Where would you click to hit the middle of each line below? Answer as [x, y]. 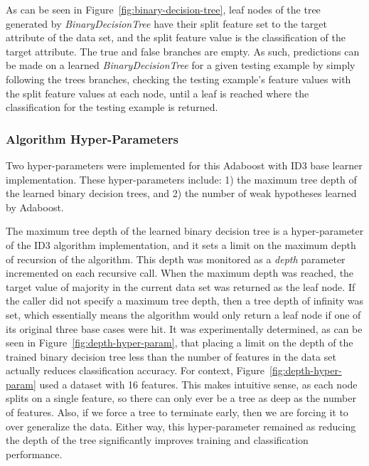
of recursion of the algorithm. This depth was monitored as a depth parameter [176, 259]
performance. [34, 454]
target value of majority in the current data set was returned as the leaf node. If [181, 286]
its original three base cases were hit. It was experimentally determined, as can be [184, 328]
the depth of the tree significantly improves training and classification [157, 440]
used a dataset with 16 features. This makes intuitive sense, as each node [198, 384]
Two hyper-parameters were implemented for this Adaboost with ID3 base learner [184, 165]
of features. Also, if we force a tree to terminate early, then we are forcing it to [177, 412]
